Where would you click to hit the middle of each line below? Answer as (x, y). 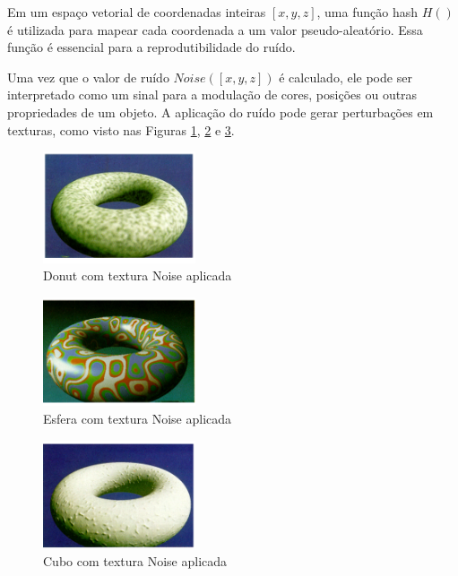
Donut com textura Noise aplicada (138, 275)
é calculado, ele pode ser (346, 77)
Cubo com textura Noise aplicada (135, 560)
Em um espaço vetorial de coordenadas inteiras (137, 12)
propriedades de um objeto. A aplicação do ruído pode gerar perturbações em (220, 112)
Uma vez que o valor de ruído (88, 77)
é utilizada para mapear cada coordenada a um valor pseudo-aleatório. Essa (215, 29)
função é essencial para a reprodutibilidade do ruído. (151, 47)
